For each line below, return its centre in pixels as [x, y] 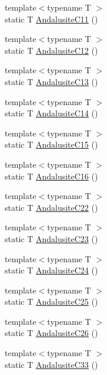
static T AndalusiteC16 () [51, 176]
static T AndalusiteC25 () [51, 301]
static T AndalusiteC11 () [51, 19]
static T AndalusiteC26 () [51, 333]
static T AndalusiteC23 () [51, 238]
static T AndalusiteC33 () [51, 364]
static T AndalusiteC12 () [51, 50]
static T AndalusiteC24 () [51, 270]
